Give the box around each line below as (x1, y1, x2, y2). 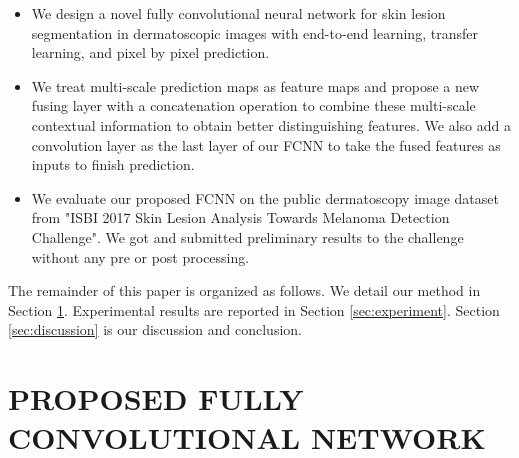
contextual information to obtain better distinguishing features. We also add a (31, 114, 512, 135)
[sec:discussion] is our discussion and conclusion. (8, 319, 302, 340)
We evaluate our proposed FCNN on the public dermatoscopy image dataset (31, 187, 499, 208)
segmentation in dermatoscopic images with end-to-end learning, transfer (31, 22, 478, 43)
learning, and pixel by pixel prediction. (31, 42, 270, 63)
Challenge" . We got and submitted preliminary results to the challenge (31, 226, 464, 247)
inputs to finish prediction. (31, 154, 195, 175)
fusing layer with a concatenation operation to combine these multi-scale (31, 95, 476, 116)
